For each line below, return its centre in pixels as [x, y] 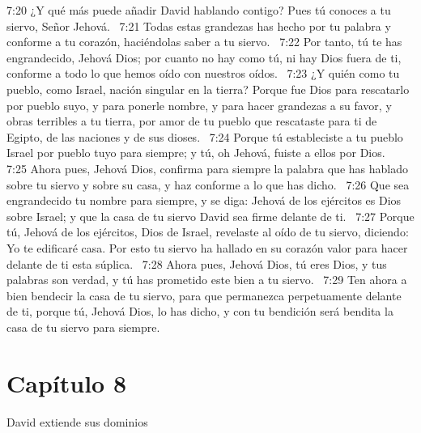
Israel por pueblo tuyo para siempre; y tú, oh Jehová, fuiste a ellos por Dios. [196, 153]
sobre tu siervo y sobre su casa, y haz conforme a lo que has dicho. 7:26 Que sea [208, 184]
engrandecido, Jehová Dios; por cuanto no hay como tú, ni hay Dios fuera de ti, [204, 57]
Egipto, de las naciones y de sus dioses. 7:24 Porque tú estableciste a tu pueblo [205, 136]
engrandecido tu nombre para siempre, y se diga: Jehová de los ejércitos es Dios [204, 200]
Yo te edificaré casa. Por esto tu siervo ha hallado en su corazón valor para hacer [207, 247]
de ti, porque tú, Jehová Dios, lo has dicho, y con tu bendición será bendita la [200, 311]
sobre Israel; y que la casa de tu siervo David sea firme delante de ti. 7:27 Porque [210, 216]
